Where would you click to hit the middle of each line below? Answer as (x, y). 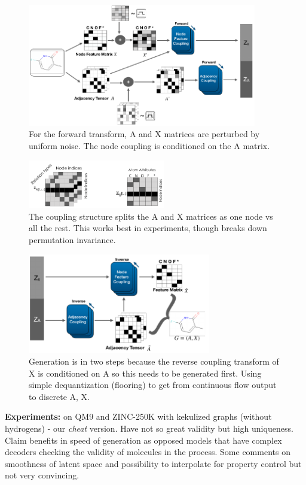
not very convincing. (42, 475)
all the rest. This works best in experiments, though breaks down (148, 228)
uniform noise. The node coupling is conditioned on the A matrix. (149, 145)
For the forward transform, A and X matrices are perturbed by (144, 134)
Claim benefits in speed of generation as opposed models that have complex (143, 440)
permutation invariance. (72, 239)
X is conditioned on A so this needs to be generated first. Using (145, 373)
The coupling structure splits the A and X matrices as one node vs (151, 216)
